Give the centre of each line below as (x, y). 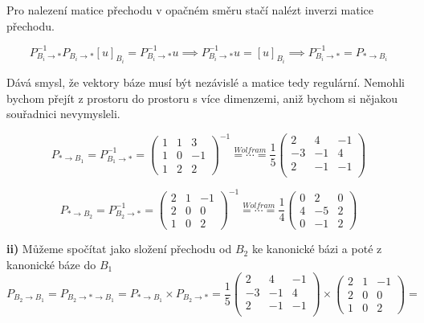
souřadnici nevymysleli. (63, 114)
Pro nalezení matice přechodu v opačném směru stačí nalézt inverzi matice (190, 10)
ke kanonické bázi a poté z (317, 249)
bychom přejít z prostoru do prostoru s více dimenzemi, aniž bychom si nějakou (202, 98)
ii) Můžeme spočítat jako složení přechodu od (119, 249)
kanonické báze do (51, 264)
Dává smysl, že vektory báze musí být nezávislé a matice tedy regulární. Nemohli (206, 82)
